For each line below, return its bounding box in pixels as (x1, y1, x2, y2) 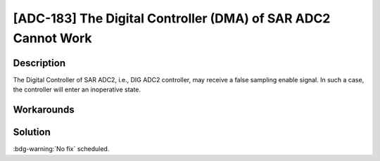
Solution (13, 127, 51, 139)
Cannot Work (13, 30, 92, 46)
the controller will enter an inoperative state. (13, 85, 141, 94)
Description (13, 57, 66, 69)
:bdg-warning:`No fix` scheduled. (13, 145, 110, 153)
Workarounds (13, 104, 75, 116)
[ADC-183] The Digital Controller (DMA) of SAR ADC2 (13, 11, 331, 26)
